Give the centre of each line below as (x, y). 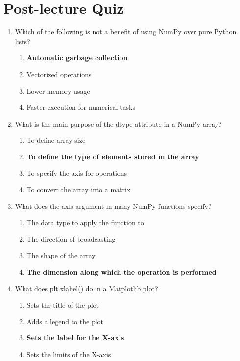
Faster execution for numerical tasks (81, 107)
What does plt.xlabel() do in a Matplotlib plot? (86, 288)
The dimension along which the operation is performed (121, 272)
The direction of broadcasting (71, 239)
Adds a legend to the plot (65, 321)
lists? (23, 41)
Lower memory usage (58, 90)
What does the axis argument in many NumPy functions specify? (113, 206)
